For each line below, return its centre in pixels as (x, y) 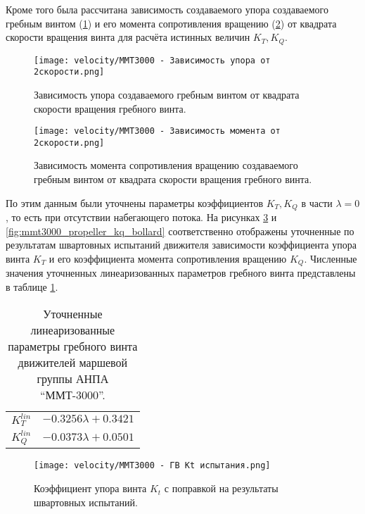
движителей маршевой (73, 362)
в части (317, 202)
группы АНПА (73, 378)
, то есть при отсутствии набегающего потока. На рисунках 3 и (141, 217)
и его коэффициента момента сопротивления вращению (168, 258)
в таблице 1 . (32, 286)
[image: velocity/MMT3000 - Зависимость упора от (152, 60)
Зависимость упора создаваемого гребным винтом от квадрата (167, 94)
